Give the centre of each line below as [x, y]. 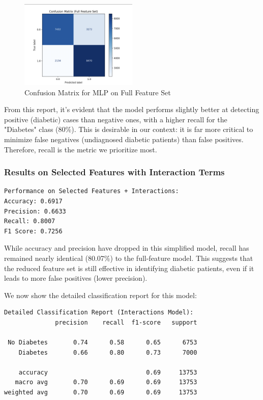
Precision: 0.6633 [35, 211]
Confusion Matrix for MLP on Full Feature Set [98, 92]
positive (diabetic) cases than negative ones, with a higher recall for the [116, 119]
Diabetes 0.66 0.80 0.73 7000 [108, 352]
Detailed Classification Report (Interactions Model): [99, 313]
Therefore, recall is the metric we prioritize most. [81, 149]
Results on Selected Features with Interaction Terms [114, 172]
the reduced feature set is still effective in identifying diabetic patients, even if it [129, 268]
